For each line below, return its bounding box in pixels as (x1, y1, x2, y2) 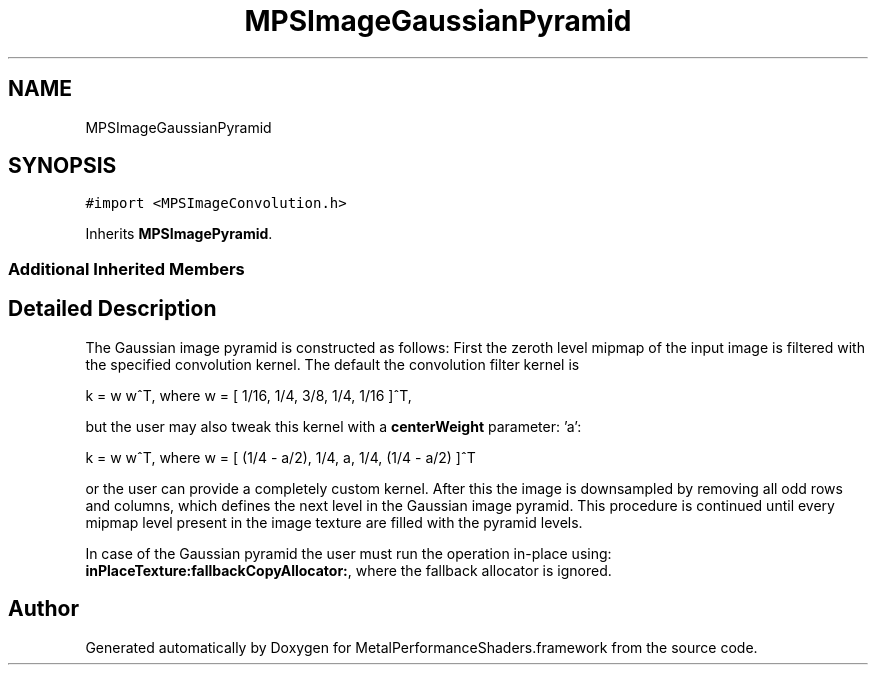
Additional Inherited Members (8, 258, 245, 279)
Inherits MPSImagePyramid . (85, 225, 273, 243)
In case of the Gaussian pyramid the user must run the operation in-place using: (85, 544, 612, 562)
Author (8, 596, 79, 622)
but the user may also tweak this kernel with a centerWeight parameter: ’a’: (85, 417, 582, 435)
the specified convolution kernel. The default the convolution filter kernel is (85, 355, 580, 373)
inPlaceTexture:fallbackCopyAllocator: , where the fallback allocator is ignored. (85, 561, 612, 579)
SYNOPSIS (8, 153, 117, 179)
